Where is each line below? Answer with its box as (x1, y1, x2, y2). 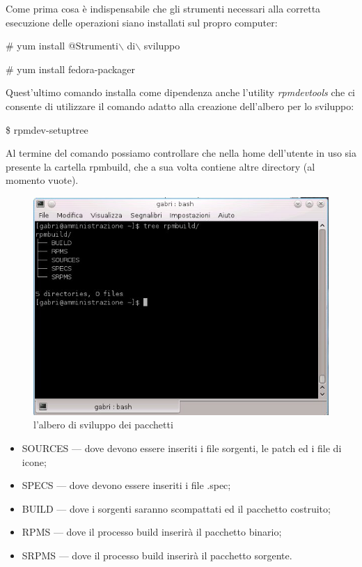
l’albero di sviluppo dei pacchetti (33, 417, 173, 432)
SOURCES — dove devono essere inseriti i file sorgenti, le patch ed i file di (22, 440, 342, 455)
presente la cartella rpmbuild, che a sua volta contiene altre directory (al (6, 159, 315, 173)
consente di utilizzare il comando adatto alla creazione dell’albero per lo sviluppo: (6, 98, 354, 113)
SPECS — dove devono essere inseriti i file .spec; (22, 478, 231, 492)
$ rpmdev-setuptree (6, 122, 88, 137)
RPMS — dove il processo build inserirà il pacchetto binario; (22, 525, 282, 539)
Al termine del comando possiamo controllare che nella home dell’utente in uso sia (6, 146, 356, 160)
